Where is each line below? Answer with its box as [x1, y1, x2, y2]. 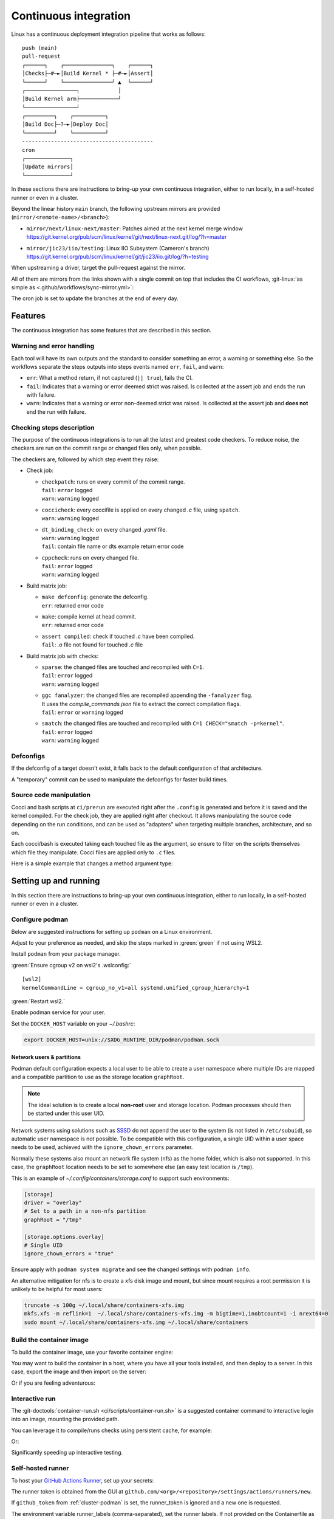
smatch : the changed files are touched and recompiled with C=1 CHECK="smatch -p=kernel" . [41, 720, 284, 727]
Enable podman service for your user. [11, 1009, 106, 1016]
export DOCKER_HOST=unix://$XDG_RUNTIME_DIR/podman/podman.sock [24, 1036, 220, 1043]
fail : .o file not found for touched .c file [41, 641, 143, 648]
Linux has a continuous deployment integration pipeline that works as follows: [11, 30, 206, 38]
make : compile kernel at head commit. [41, 613, 137, 620]
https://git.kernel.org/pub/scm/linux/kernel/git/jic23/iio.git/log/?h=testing [26, 253, 209, 260]
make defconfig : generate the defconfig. [41, 593, 149, 601]
